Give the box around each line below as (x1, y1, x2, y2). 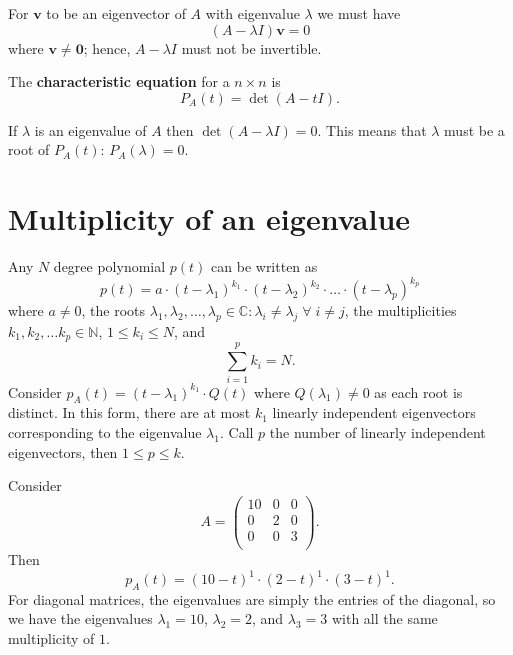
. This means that (317, 119, 427, 140)
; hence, (83, 37, 131, 58)
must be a (444, 119, 505, 140)
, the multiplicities (344, 300, 457, 321)
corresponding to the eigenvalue (8, 421, 202, 442)
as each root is (374, 381, 463, 402)
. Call (219, 421, 254, 442)
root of (8, 139, 50, 160)
